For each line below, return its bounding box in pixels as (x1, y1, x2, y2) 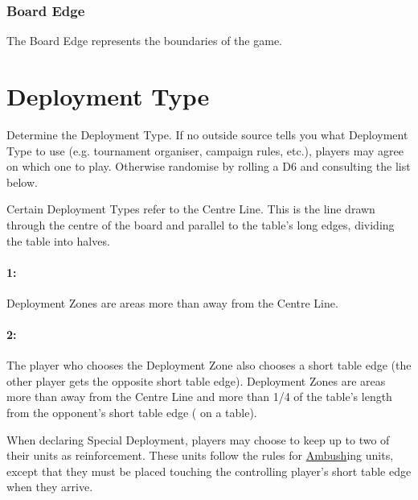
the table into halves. (6, 232, 110, 249)
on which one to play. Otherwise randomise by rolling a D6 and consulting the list (6, 158, 411, 175)
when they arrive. (6, 478, 93, 495)
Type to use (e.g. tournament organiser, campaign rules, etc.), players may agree (6, 142, 404, 159)
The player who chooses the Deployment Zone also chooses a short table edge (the (6, 357, 412, 374)
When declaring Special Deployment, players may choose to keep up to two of (6, 431, 390, 448)
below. (6, 173, 38, 190)
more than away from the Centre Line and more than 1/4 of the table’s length (6, 388, 392, 405)
